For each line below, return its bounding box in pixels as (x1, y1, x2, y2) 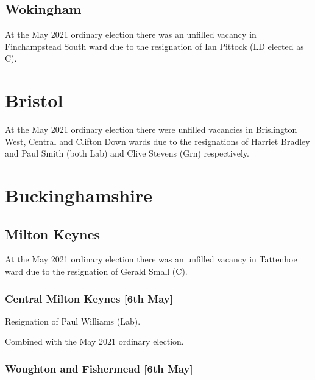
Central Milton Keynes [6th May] (5, 290, 173, 306)
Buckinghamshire (5, 183, 153, 208)
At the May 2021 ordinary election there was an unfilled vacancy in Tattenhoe (5, 253, 297, 266)
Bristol (5, 88, 63, 113)
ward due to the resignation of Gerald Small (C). (5, 265, 188, 278)
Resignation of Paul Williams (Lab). (5, 314, 141, 327)
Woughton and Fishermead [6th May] (5, 361, 193, 376)
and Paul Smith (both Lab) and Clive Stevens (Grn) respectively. (5, 147, 249, 160)
